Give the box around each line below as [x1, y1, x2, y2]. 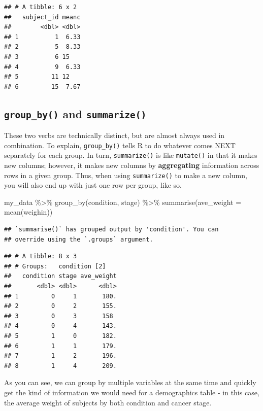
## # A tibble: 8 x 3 [4, 253, 77, 260]
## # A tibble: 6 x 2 [4, 4, 77, 11]
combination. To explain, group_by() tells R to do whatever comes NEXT [4, 140, 236, 150]
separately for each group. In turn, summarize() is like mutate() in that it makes [4, 150, 257, 160]
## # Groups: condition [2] [4, 262, 106, 270]
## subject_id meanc [4, 13, 81, 21]
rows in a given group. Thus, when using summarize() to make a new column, [4, 169, 247, 180]
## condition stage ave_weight [4, 272, 117, 280]
